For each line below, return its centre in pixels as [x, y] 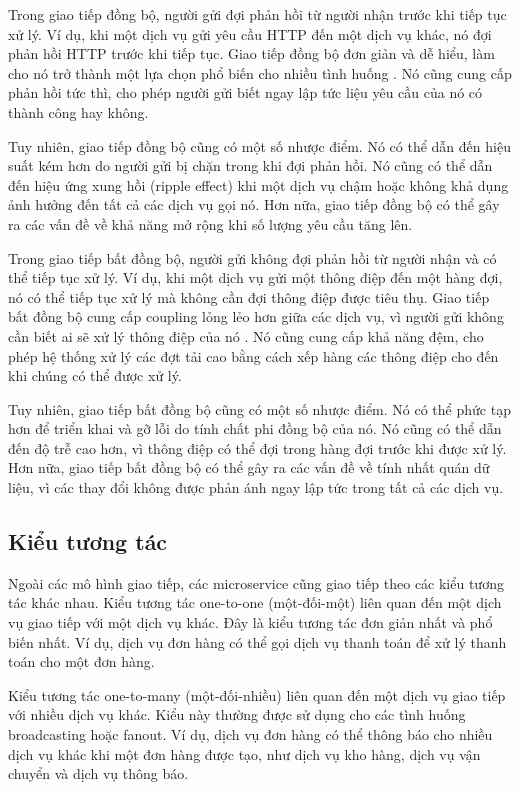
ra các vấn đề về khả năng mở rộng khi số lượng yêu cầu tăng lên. [210, 223]
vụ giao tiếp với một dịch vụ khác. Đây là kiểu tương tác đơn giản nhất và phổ [250, 622]
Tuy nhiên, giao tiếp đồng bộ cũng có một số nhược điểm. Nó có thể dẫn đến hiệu [259, 145]
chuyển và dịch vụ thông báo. [98, 773]
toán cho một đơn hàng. [81, 661]
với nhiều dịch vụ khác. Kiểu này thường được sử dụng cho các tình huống [237, 714]
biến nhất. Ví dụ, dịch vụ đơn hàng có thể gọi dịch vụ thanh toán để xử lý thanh [257, 641]
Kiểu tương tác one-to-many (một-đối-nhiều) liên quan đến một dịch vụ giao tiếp [257, 694]
